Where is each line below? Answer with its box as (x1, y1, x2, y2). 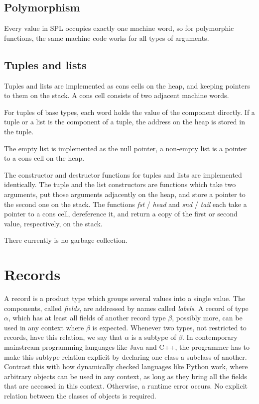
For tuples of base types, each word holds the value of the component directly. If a (4, 106, 255, 117)
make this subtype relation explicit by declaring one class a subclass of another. (4, 351, 247, 362)
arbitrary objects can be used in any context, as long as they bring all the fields (4, 371, 247, 381)
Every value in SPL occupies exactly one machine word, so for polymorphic (4, 23, 234, 33)
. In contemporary (182, 332, 238, 342)
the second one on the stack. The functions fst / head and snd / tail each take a (4, 199, 247, 209)
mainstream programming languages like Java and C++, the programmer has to (4, 342, 250, 352)
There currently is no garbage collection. (4, 235, 128, 245)
